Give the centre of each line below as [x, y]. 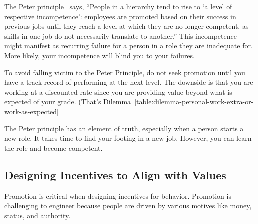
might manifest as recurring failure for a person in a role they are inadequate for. [128, 46]
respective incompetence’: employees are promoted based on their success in [120, 16]
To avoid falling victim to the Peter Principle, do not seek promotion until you [125, 72]
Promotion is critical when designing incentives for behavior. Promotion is [118, 196]
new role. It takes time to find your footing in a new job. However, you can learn [128, 138]
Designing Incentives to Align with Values [115, 175]
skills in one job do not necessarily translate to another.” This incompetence [120, 36]
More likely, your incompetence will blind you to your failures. [99, 55]
